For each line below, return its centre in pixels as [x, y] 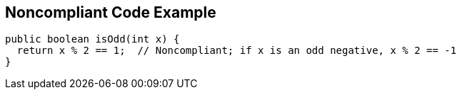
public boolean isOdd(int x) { [92, 39]
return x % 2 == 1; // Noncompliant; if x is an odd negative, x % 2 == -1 [237, 51]
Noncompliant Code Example [111, 12]
